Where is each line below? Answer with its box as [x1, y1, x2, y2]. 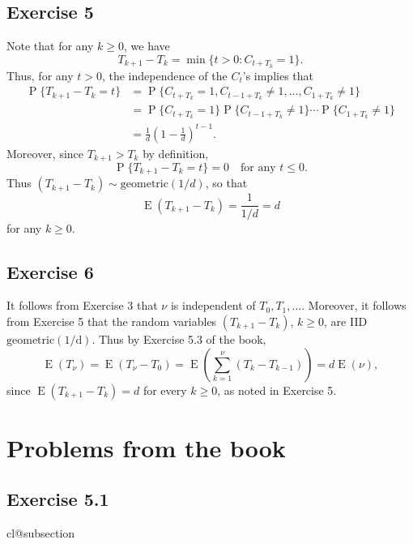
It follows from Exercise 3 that [6, 297, 158, 314]
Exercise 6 [6, 259, 94, 284]
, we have [124, 37, 170, 54]
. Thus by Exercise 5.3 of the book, [92, 330, 266, 347]
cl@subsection [6, 525, 75, 542]
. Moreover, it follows [301, 297, 407, 314]
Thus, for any [6, 66, 74, 84]
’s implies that [242, 66, 314, 84]
